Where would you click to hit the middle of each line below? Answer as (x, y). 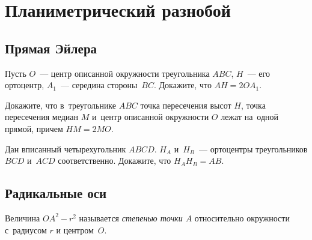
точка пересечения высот (186, 105)
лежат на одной (250, 117)
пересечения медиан (42, 117)
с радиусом (26, 229)
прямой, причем (34, 128)
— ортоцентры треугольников (253, 148)
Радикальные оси (56, 193)
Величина (23, 217)
